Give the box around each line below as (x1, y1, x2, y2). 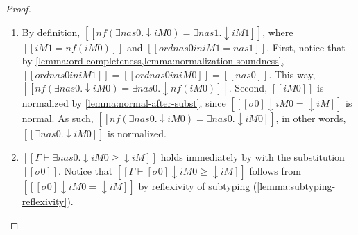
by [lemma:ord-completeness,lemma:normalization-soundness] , (22, 53, 284, 68)
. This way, (268, 67, 316, 81)
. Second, (228, 80, 268, 95)
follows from (249, 163, 301, 177)
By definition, (22, 24, 80, 39)
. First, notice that (266, 40, 346, 54)
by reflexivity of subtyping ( (138, 178, 257, 193)
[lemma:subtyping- (257, 178, 336, 193)
